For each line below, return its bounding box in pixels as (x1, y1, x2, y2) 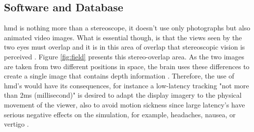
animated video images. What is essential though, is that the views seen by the (4, 32, 242, 42)
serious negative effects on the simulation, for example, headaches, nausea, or (4, 109, 236, 119)
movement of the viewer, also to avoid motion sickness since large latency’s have (4, 99, 245, 109)
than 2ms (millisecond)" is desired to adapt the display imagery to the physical (4, 90, 242, 100)
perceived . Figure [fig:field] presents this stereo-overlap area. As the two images (4, 51, 244, 61)
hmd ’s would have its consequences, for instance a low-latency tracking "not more (4, 80, 249, 90)
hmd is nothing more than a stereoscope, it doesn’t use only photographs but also (4, 23, 251, 33)
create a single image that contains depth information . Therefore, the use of (4, 71, 234, 81)
